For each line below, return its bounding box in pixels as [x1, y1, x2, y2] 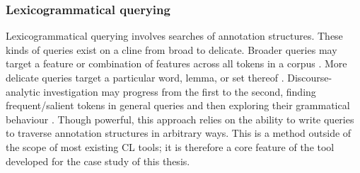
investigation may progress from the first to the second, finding [43, 84, 316, 99]
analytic [6, 84, 40, 99]
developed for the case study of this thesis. [6, 153, 190, 168]
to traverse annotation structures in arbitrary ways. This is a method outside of [6, 125, 352, 140]
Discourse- [287, 70, 332, 84]
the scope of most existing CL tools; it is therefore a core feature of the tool [6, 139, 335, 154]
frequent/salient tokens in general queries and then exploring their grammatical [6, 98, 350, 113]
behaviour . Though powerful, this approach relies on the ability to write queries [6, 111, 354, 126]
